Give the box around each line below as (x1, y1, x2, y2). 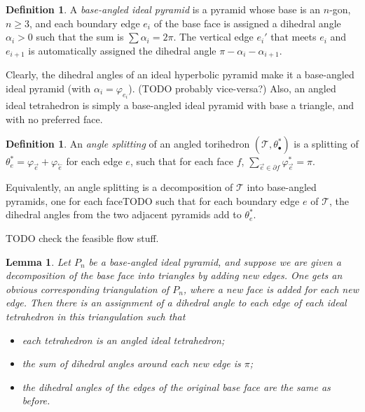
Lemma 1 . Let (6, 254, 71, 269)
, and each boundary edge (29, 15, 140, 30)
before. (22, 393, 50, 408)
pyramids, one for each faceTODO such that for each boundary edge (6, 193, 300, 208)
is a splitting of (294, 136, 359, 151)
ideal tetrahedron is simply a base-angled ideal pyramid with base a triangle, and (6, 98, 354, 113)
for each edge (66, 154, 123, 169)
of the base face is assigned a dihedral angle (153, 15, 341, 30)
